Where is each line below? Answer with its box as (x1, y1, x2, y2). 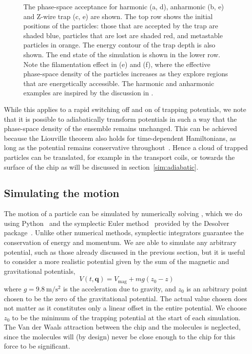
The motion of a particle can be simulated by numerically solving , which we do (4, 208, 242, 219)
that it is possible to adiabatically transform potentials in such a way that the (4, 113, 237, 124)
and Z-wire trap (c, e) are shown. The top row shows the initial (23, 11, 213, 21)
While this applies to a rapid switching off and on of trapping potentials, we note (4, 104, 247, 114)
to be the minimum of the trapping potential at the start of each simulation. (12, 312, 241, 322)
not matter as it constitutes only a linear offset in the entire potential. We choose (4, 303, 247, 313)
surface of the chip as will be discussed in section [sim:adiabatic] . (4, 161, 198, 172)
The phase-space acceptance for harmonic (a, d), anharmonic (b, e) (23, 1, 224, 11)
